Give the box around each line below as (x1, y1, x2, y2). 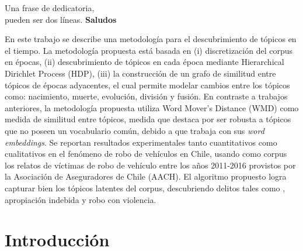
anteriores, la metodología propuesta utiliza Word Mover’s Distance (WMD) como (5, 101, 299, 114)
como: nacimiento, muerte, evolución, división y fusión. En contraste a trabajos (5, 90, 288, 102)
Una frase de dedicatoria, (5, 2, 95, 13)
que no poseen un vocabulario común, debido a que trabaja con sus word (5, 124, 264, 136)
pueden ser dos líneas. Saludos (5, 13, 117, 25)
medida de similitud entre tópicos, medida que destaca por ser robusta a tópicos (5, 113, 291, 125)
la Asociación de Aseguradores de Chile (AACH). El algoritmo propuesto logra (5, 170, 287, 183)
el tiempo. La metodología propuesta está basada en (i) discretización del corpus (5, 44, 293, 56)
